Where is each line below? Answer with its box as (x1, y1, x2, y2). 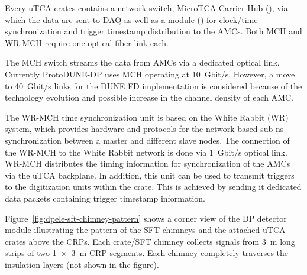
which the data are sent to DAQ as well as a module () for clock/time (5, 13, 258, 25)
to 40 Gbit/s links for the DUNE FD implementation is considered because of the (5, 79, 302, 92)
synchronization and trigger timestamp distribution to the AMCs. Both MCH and (5, 25, 302, 37)
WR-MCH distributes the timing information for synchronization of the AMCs (5, 157, 290, 170)
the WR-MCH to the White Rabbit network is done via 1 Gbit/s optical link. (5, 145, 287, 158)
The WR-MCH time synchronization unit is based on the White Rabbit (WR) (5, 111, 289, 123)
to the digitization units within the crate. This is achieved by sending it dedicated (5, 180, 302, 193)
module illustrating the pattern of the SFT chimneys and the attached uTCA (5, 224, 286, 236)
